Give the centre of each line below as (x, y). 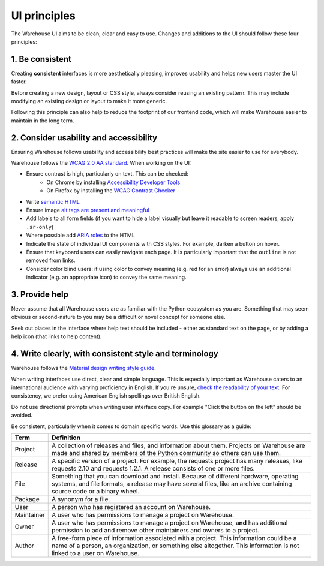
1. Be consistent (41, 59)
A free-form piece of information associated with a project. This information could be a (174, 538)
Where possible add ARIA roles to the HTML (80, 235)
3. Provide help (40, 294)
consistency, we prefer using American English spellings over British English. (106, 396)
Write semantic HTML (53, 201)
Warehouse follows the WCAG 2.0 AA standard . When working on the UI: (101, 163)
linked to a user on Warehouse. (95, 553)
